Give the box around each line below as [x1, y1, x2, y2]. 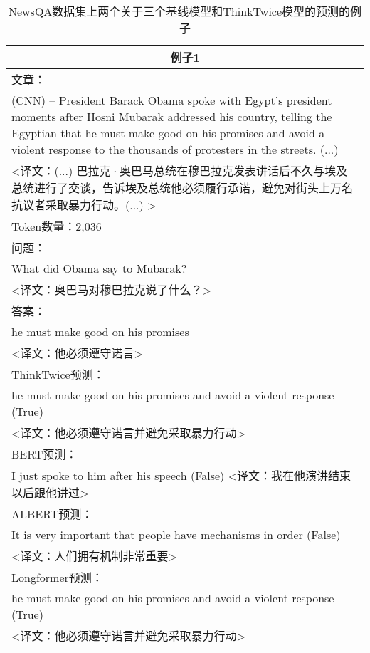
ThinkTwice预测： [11, 366, 105, 382]
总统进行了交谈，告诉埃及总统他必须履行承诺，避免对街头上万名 [11, 179, 354, 196]
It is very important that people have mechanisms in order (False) [11, 526, 341, 543]
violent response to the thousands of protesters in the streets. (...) [11, 141, 339, 157]
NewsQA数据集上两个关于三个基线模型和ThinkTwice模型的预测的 [8, 3, 351, 19]
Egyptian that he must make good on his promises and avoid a [11, 125, 325, 141]
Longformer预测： [11, 569, 103, 585]
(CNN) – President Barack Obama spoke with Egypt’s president [11, 92, 332, 108]
